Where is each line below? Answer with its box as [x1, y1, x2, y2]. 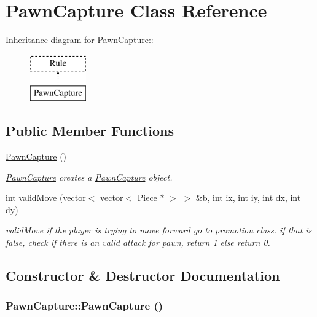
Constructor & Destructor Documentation [6, 266, 280, 285]
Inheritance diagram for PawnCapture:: [6, 33, 154, 46]
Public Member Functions [6, 121, 174, 140]
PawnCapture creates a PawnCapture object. [6, 170, 173, 183]
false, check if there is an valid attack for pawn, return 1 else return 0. [6, 236, 270, 249]
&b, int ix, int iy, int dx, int [195, 191, 301, 204]
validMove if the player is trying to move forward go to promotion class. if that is [6, 224, 312, 237]
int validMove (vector [6, 191, 86, 204]
